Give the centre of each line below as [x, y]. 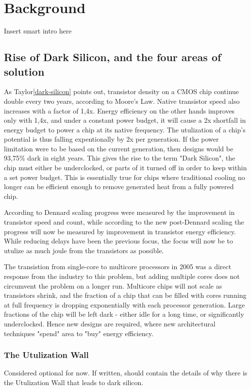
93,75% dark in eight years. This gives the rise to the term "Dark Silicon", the [120, 158]
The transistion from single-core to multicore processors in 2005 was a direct [118, 267]
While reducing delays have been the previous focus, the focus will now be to [118, 241]
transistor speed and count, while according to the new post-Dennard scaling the [124, 222]
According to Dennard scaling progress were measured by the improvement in [119, 212]
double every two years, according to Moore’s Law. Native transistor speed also [122, 101]
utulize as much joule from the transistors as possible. [84, 250]
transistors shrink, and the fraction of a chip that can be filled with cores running [125, 295]
